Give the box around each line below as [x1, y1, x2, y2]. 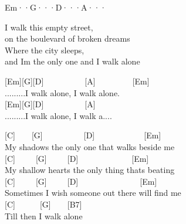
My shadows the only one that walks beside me [5, 140, 175, 152]
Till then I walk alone [5, 209, 83, 222]
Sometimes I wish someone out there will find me [5, 186, 181, 199]
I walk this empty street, [5, 21, 93, 33]
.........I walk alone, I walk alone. [5, 86, 120, 99]
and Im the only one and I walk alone [5, 55, 140, 67]
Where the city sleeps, [5, 43, 84, 56]
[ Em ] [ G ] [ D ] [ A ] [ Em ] [5, 74, 150, 87]
